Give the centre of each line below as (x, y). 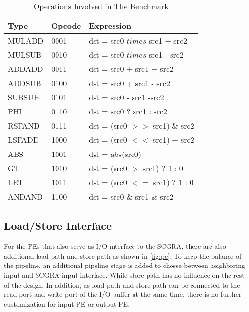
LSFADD (24, 140)
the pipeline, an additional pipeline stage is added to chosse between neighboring (125, 265)
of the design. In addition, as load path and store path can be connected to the (122, 284)
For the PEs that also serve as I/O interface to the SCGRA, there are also (115, 246)
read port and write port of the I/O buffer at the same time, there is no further (123, 294)
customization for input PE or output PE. (67, 303)
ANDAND (26, 196)
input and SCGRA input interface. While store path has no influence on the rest (124, 275)
